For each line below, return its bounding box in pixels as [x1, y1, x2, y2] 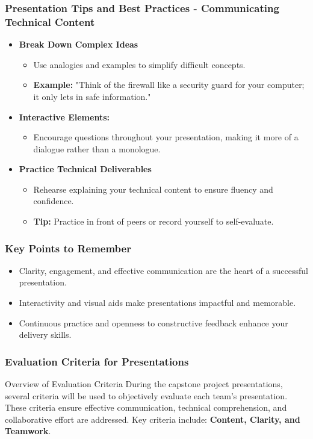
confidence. [33, 195, 74, 207]
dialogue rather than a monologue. [33, 142, 161, 155]
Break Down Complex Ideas [19, 38, 138, 51]
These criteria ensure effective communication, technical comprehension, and [5, 401, 287, 414]
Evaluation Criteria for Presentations [5, 353, 189, 369]
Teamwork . [5, 425, 51, 437]
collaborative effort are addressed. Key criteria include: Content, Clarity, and [5, 413, 300, 425]
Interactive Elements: [19, 110, 110, 123]
